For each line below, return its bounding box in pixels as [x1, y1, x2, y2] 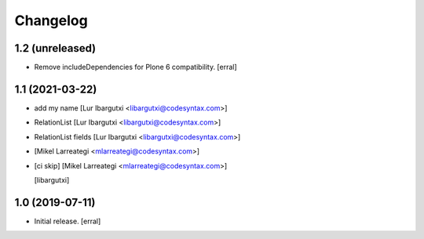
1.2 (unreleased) [14, 42, 97, 55]
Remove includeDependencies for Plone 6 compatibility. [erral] [34, 63, 237, 72]
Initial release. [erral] [34, 216, 101, 226]
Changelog [14, 12, 88, 29]
